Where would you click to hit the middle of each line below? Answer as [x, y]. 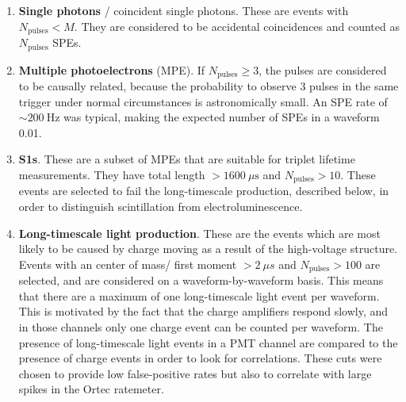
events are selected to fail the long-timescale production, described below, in [204, 191]
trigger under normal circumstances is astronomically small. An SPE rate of [203, 101]
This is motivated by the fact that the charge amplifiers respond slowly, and [203, 311]
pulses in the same [354, 85]
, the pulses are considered [323, 69]
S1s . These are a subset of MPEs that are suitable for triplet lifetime [187, 159]
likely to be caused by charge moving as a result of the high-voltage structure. [208, 249]
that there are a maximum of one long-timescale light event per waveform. [199, 295]
